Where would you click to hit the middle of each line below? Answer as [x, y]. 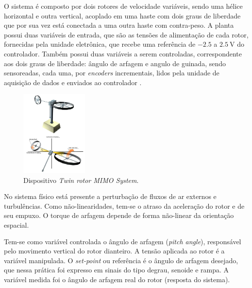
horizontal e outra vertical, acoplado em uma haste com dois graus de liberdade [122, 15]
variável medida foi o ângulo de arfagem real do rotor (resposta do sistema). [117, 279]
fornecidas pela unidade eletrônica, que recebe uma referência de [100, 44]
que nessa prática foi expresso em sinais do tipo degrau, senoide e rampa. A [117, 270]
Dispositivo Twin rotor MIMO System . [81, 180]
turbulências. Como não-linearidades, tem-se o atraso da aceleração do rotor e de [124, 206]
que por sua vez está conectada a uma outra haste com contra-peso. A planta [119, 25]
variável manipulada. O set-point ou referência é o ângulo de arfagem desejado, [121, 260]
